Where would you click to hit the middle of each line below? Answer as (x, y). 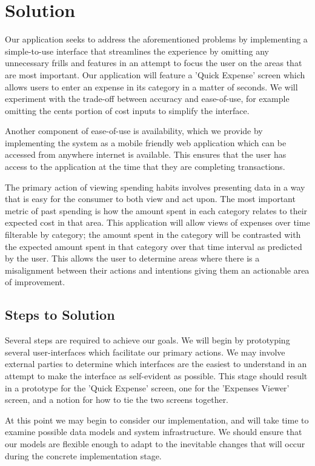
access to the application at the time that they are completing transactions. (145, 167)
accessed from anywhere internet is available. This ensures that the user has (146, 154)
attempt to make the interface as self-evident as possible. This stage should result (156, 375)
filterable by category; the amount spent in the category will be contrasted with (153, 235)
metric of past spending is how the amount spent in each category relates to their (156, 210)
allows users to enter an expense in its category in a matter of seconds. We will (151, 86)
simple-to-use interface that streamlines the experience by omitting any (137, 51)
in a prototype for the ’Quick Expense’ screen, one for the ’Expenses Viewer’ (147, 387)
